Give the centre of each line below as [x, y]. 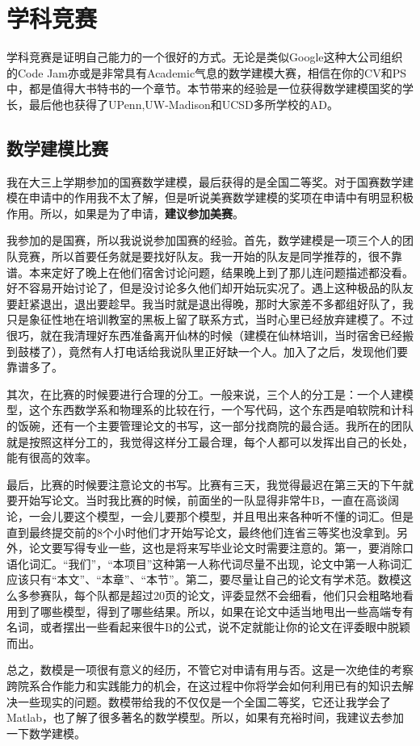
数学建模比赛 [57, 147]
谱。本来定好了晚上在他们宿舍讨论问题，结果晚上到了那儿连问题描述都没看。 [210, 272]
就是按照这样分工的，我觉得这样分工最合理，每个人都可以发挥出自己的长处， [210, 441]
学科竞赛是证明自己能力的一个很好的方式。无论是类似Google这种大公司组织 [205, 57]
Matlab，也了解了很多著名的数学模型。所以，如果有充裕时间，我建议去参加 [205, 717]
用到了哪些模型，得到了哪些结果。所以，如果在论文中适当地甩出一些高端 [199, 611]
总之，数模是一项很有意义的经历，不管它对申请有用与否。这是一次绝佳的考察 [210, 670]
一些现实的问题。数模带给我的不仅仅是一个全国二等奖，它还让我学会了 [204, 701]
